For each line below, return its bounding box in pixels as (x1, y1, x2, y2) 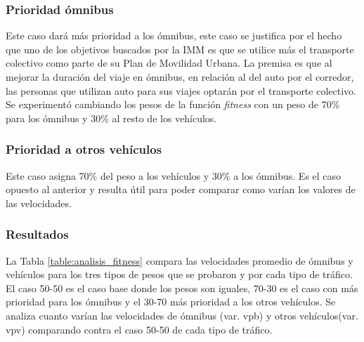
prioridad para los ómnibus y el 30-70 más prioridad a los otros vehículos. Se (6, 294, 336, 309)
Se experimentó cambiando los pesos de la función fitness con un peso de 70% (6, 97, 340, 112)
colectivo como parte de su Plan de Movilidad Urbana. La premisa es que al (6, 55, 332, 70)
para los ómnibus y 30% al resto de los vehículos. (6, 110, 217, 125)
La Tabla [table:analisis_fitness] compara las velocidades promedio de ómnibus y (6, 253, 353, 268)
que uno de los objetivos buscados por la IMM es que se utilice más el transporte (6, 41, 354, 56)
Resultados (6, 225, 69, 243)
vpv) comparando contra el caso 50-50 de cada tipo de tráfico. (6, 322, 273, 336)
